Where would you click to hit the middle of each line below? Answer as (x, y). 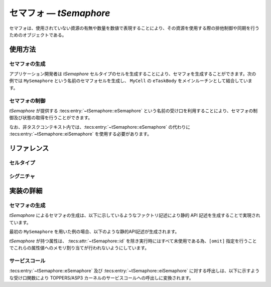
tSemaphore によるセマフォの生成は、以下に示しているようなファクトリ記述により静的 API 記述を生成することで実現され (135, 215)
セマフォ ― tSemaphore (60, 13)
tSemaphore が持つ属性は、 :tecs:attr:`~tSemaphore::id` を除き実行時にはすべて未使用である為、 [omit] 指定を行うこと (133, 241)
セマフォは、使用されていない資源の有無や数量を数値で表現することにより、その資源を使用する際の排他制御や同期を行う (134, 28)
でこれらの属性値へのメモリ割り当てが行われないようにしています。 (79, 248)
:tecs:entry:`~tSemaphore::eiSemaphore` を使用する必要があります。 (80, 134)
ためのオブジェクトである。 (38, 35)
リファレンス (29, 148)
